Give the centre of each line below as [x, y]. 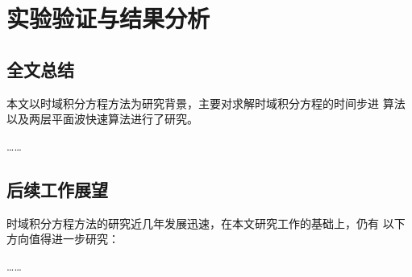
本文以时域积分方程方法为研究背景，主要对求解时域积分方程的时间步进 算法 [206, 103]
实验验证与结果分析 [108, 18]
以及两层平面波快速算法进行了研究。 [102, 119]
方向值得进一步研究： [63, 239]
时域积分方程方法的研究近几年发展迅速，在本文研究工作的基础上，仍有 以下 [206, 223]
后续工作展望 [57, 189]
